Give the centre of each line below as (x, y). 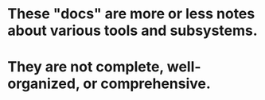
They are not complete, (86, 67)
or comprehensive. (147, 84)
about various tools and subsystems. (132, 31)
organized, (44, 84)
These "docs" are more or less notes (131, 14)
